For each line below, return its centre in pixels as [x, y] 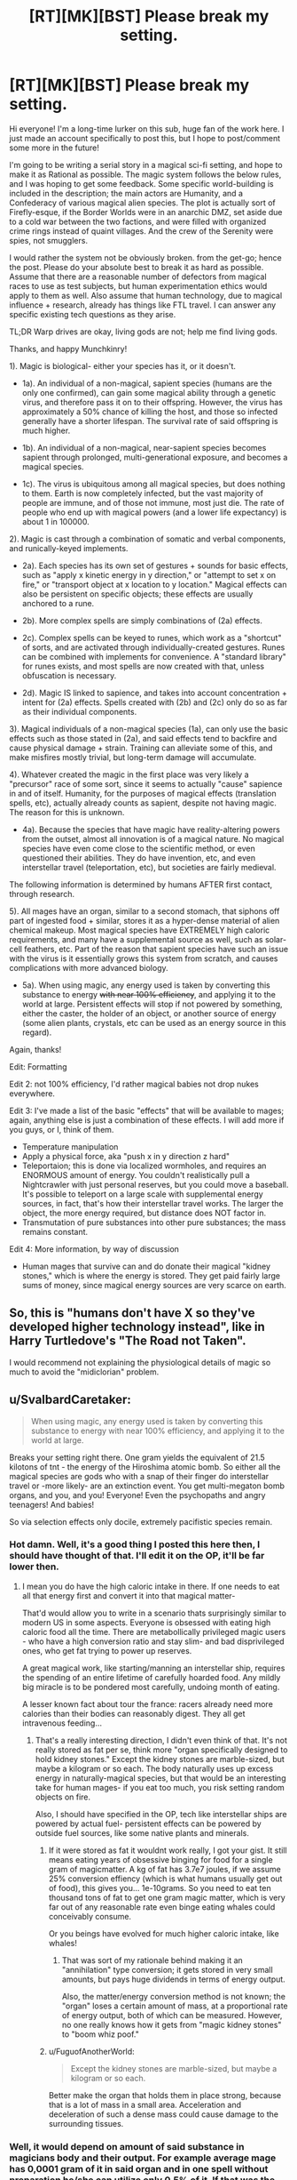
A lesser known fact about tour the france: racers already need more [147, 1703]
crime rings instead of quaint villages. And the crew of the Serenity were [141, 231]
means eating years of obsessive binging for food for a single [160, 1859]
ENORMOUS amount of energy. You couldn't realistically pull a [136, 1174]
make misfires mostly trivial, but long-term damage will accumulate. [133, 757]
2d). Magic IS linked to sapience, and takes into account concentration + [155, 693]
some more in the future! [55, 148]
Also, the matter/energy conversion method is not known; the [174, 1996]
